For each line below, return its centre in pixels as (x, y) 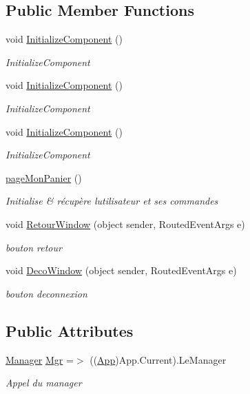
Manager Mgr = (40, 359)
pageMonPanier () (44, 177)
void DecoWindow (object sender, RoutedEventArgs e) (121, 270)
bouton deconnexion (46, 293)
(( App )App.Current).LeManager (158, 359)
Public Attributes (70, 330)
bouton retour (34, 247)
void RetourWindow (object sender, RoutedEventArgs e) (125, 224)
